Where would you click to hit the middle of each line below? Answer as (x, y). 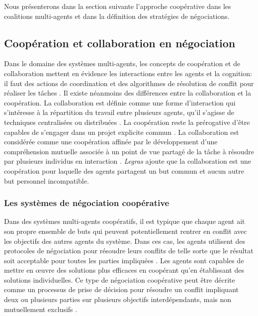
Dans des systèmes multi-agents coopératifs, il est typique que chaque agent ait (125, 221)
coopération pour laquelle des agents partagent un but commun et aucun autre (124, 170)
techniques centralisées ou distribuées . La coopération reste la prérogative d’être (127, 122)
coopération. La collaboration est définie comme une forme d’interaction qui (120, 102)
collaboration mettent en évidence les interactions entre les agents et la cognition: (128, 73)
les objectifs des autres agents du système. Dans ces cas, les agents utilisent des (125, 241)
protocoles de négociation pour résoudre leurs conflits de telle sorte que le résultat (129, 251)
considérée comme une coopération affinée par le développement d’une (111, 142)
